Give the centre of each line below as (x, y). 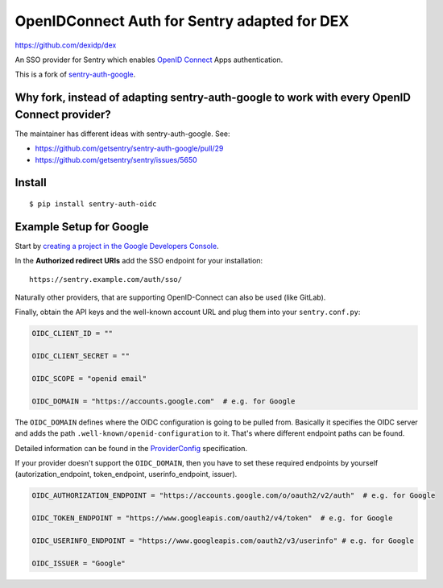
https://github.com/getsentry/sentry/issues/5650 (116, 159)
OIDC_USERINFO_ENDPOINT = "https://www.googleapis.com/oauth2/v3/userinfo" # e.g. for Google (223, 540)
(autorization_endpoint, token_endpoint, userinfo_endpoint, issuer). (126, 474)
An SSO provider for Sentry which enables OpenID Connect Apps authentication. (149, 60)
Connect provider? (63, 114)
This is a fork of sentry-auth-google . (75, 75)
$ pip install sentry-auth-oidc (93, 204)
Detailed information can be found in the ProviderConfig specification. (131, 448)
